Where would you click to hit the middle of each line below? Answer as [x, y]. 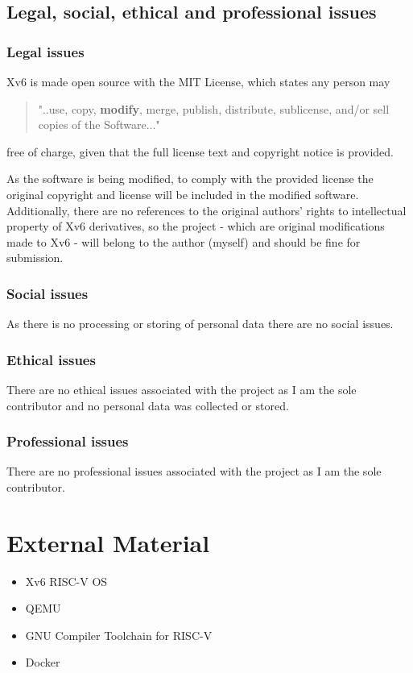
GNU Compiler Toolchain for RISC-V [119, 635]
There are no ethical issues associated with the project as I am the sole [182, 389]
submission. [35, 258]
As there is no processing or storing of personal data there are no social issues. [200, 324]
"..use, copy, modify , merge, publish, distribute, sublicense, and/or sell [214, 108]
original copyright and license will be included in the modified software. [183, 194]
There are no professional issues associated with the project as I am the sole [194, 471]
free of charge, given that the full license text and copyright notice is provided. [200, 151]
